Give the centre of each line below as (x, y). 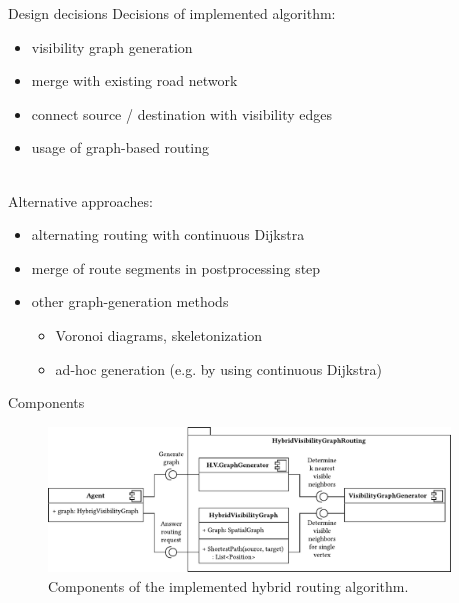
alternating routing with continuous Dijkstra (168, 234)
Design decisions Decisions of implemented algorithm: (172, 13)
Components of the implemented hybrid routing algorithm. (228, 585)
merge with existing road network (134, 80)
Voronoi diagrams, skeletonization (158, 334)
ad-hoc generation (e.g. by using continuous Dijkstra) (219, 368)
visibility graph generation (112, 46)
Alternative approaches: (80, 200)
